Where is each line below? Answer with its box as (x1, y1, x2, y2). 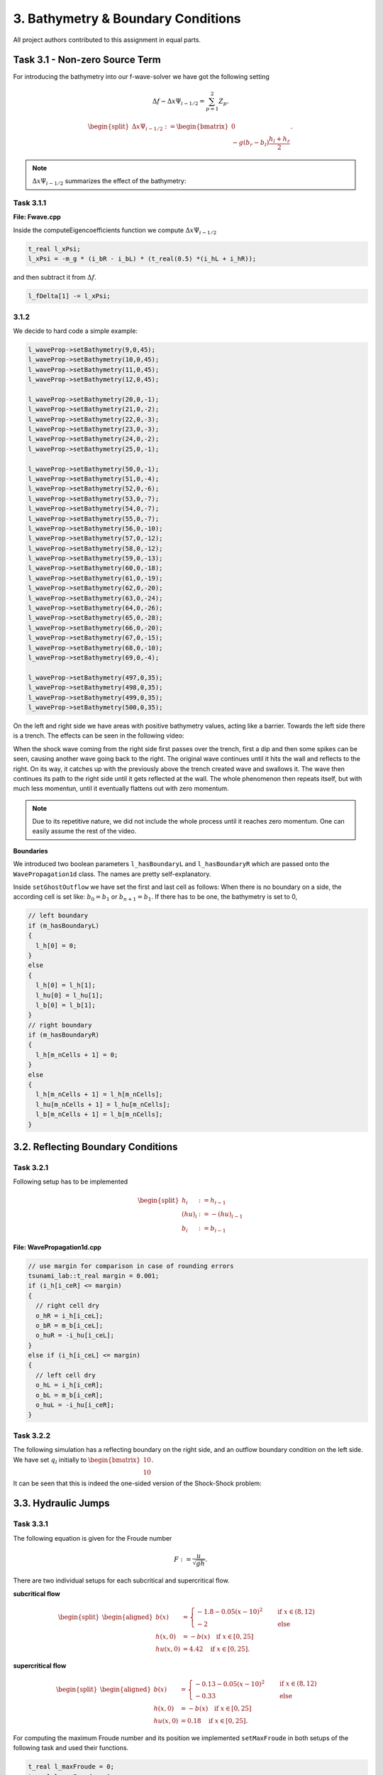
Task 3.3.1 (13, 1519, 49, 1529)
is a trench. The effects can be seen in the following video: (13, 731, 184, 740)
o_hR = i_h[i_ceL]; (35, 1311, 104, 1320)
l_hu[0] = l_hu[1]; (35, 991, 104, 999)
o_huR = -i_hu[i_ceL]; (35, 1331, 115, 1340)
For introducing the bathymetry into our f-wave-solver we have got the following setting (13, 72, 270, 81)
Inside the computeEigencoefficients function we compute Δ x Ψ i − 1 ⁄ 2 (13, 226, 217, 236)
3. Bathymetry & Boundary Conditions (13, 11, 241, 26)
